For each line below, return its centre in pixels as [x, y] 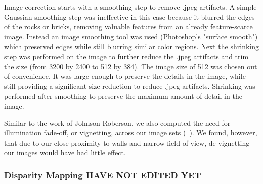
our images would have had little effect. [65, 152]
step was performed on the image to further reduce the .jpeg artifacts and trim [126, 56]
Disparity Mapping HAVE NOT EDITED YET [103, 175]
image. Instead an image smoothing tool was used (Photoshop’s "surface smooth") [131, 36]
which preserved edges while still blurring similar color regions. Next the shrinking [132, 46]
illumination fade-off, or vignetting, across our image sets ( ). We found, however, [131, 133]
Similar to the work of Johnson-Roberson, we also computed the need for [117, 123]
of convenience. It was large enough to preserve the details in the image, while [125, 76]
